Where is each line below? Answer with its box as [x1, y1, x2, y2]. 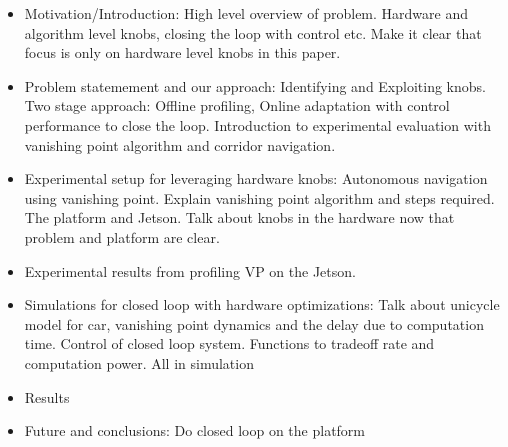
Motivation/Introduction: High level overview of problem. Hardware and [24, 3, 468, 23]
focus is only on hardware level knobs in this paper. [24, 42, 341, 63]
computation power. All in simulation [24, 352, 254, 373]
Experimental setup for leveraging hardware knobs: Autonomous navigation [24, 168, 488, 189]
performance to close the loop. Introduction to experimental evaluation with [24, 114, 491, 135]
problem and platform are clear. [24, 226, 220, 247]
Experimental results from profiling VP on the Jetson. [24, 260, 356, 281]
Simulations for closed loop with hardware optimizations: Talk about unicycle [24, 294, 500, 315]
